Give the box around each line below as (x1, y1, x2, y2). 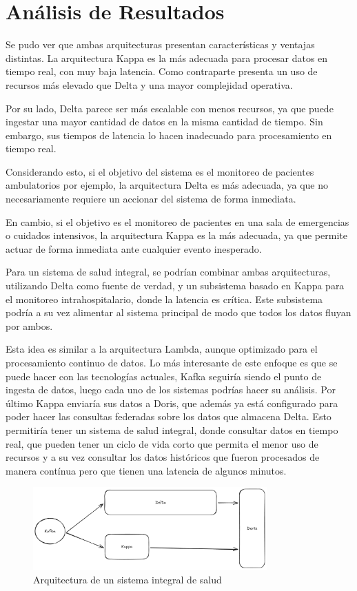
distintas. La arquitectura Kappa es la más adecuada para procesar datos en (6, 50, 328, 65)
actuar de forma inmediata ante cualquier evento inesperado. (6, 241, 262, 256)
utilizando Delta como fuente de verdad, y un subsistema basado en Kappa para (6, 278, 345, 293)
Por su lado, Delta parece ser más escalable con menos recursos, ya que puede (6, 101, 334, 115)
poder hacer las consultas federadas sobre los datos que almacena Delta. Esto (6, 409, 331, 424)
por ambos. (6, 318, 53, 333)
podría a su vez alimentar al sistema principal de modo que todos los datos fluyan (6, 305, 351, 320)
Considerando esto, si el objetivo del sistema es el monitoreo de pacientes (6, 164, 314, 178)
